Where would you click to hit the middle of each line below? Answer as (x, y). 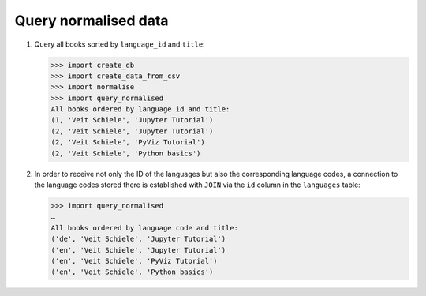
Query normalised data (92, 21)
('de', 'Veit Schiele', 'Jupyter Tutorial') (138, 239)
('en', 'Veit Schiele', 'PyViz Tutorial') (134, 261)
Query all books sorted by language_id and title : (120, 44)
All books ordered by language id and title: (140, 109)
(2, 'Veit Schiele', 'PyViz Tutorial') (128, 142)
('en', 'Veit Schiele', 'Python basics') (132, 272)
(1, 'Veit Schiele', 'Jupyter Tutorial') (132, 120)
